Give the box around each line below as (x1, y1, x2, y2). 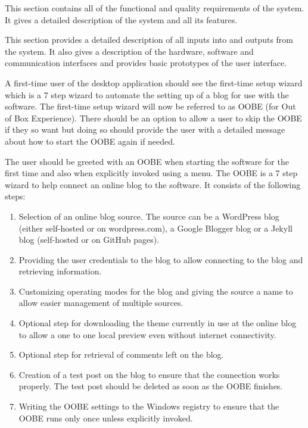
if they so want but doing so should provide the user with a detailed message (5, 123, 285, 136)
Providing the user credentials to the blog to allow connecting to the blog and (18, 253, 303, 265)
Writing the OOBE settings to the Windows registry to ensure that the (18, 400, 279, 413)
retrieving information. (18, 265, 102, 277)
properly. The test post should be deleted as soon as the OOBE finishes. (18, 380, 283, 392)
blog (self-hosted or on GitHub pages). (18, 233, 160, 246)
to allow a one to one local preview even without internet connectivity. (18, 328, 276, 340)
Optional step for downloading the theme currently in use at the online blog (18, 317, 297, 329)
